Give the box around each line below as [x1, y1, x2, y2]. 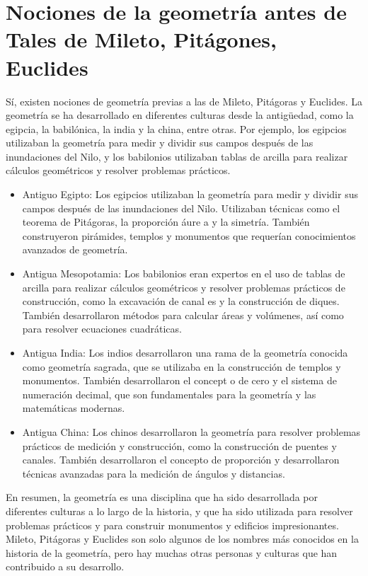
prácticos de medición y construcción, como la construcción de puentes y [22, 438, 337, 453]
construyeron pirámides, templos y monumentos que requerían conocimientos [22, 228, 356, 243]
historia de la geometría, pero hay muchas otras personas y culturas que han [6, 545, 338, 560]
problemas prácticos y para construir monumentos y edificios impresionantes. [6, 517, 339, 532]
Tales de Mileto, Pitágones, [6, 25, 277, 54]
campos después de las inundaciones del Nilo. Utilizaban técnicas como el [22, 200, 340, 215]
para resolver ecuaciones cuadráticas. [22, 321, 182, 336]
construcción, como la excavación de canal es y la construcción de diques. [22, 294, 340, 309]
